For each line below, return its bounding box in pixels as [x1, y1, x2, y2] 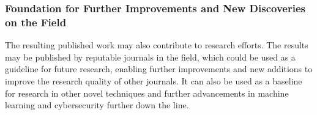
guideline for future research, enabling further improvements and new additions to [5, 62, 313, 75]
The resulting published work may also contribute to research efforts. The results [5, 39, 308, 51]
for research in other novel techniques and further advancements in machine [5, 86, 289, 99]
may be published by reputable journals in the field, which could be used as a [5, 50, 296, 63]
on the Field [5, 14, 67, 29]
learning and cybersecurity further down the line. [5, 98, 189, 111]
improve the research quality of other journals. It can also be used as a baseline [5, 74, 302, 87]
